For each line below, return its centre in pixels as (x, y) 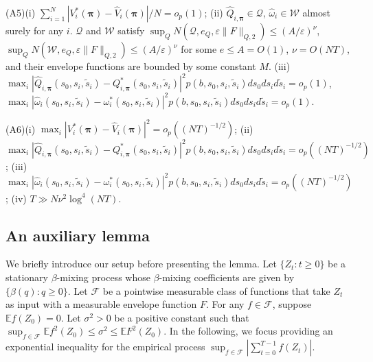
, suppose (292, 304)
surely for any (35, 30)
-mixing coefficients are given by (227, 277)
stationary (27, 277)
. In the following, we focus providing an (248, 331)
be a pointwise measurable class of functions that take (216, 290)
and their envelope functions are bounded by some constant (131, 66)
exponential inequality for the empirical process (105, 347)
